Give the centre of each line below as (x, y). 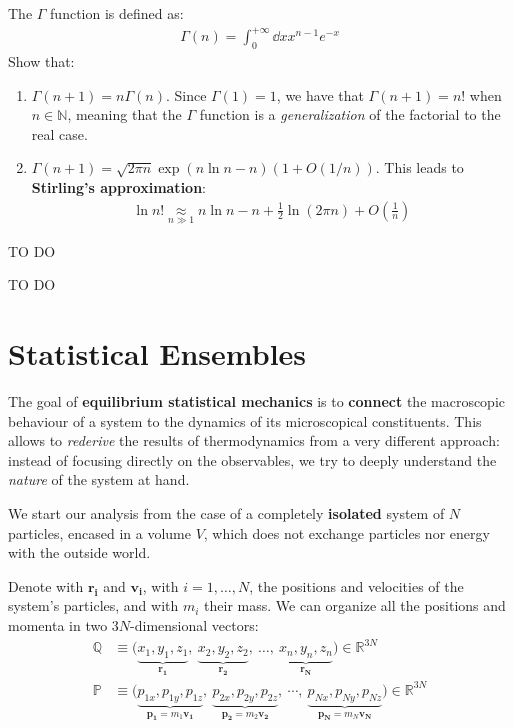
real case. (59, 133)
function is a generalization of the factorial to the (350, 114)
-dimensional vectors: (194, 624)
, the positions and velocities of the (356, 585)
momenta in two (58, 624)
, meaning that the (124, 114)
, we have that (320, 94)
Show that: (41, 60)
